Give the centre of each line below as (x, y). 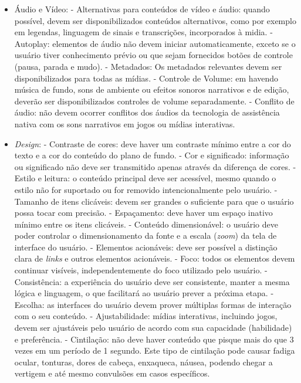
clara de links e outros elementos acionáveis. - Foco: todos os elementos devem (155, 258)
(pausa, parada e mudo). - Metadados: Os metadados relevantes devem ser (148, 66)
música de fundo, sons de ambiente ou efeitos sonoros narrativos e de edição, (152, 89)
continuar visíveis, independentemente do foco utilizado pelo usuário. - (141, 270)
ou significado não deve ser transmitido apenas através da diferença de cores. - (155, 166)
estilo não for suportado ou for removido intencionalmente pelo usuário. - (146, 189)
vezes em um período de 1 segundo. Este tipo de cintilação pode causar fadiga (155, 350)
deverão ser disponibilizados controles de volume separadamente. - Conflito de (154, 101)
